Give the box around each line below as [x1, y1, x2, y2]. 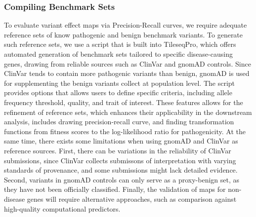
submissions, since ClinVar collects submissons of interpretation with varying [4, 155, 236, 165]
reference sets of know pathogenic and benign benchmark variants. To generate [4, 29, 243, 39]
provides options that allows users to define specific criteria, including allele [4, 87, 232, 98]
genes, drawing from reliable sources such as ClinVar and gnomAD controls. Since [4, 58, 251, 69]
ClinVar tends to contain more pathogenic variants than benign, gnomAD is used [4, 68, 250, 78]
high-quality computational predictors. [4, 203, 121, 214]
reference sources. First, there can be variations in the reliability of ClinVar [4, 145, 231, 155]
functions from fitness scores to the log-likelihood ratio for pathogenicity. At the [4, 126, 246, 136]
